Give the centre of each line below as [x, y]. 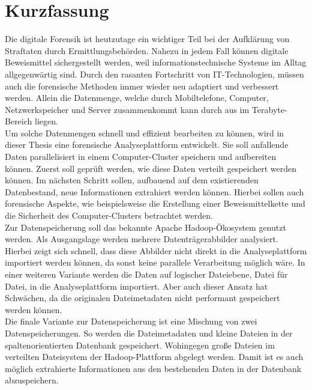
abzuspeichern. [32, 380]
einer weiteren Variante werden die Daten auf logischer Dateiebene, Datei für [146, 274]
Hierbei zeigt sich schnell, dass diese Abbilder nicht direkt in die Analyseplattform [156, 250]
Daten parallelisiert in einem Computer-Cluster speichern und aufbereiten [141, 157]
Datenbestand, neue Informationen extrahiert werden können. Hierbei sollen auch [154, 191]
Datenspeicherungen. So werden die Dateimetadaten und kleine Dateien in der [149, 333]
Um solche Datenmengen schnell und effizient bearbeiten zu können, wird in [145, 133]
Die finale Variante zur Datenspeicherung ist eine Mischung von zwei [131, 321]
